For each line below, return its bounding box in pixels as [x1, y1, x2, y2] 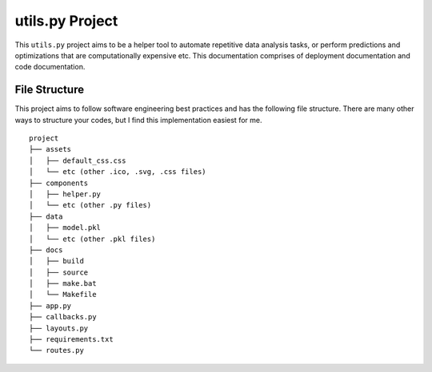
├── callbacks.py [29, 312, 97, 322]
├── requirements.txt [29, 335, 114, 344]
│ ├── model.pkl [29, 224, 102, 232]
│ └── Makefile [29, 290, 97, 299]
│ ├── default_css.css [29, 156, 126, 165]
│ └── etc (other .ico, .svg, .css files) [29, 168, 207, 176]
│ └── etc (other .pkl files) [29, 234, 156, 243]
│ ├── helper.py [29, 189, 102, 199]
